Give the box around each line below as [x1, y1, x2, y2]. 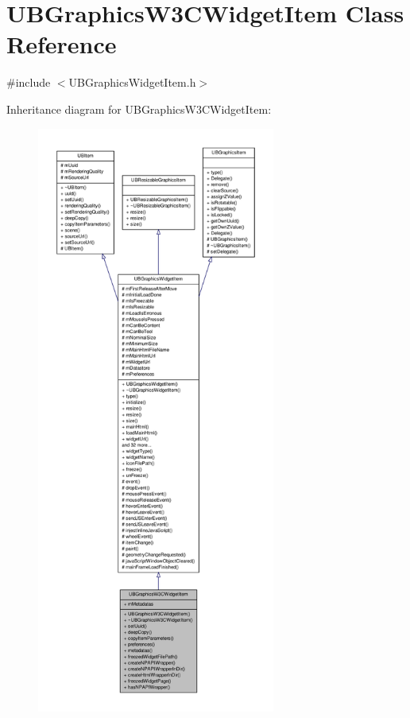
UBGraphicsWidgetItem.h [68, 74, 196, 91]
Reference [6, 28, 117, 60]
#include [6, 74, 51, 91]
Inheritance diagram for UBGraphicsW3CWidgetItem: [6, 100, 272, 117]
